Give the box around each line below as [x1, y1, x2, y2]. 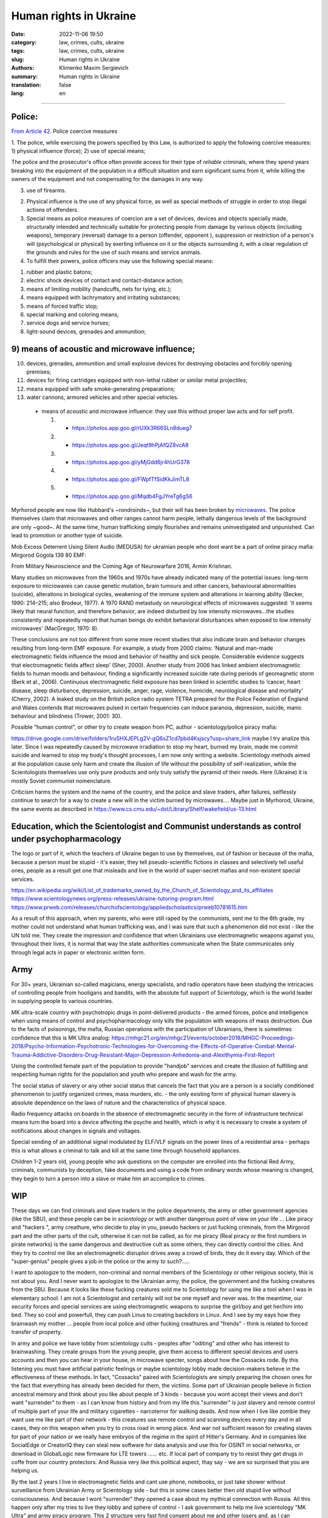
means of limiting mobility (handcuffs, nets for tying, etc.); [26, 285, 172, 293]
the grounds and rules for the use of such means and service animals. [26, 249, 202, 256]
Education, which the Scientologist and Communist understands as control [11, 821, 301, 831]
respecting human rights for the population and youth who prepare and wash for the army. [11, 1070, 237, 1078]
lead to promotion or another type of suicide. [11, 532, 124, 539]
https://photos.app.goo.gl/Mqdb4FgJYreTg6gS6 [72, 492, 193, 500]
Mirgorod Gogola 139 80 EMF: [11, 551, 86, 559]
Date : [11, 30, 26, 38]
